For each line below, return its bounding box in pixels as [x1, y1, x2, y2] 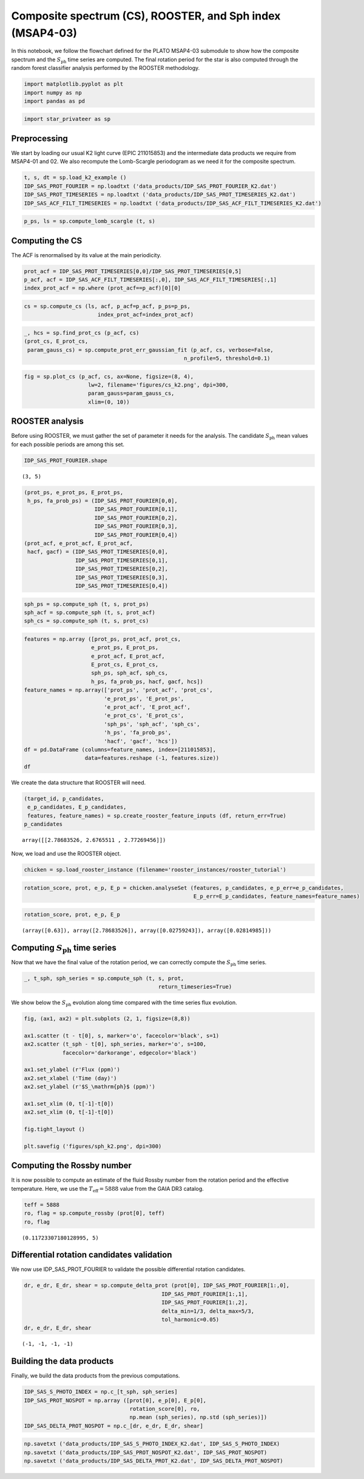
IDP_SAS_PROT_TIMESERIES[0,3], [75, 574, 168, 581]
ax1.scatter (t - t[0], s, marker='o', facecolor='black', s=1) [24, 1032, 220, 1039]
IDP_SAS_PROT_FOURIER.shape [24, 457, 107, 464]
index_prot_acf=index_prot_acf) [97, 311, 194, 319]
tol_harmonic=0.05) [161, 1316, 220, 1323]
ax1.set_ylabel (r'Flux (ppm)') [24, 1066, 121, 1073]
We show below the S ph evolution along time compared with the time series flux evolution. [11, 999, 237, 1007]
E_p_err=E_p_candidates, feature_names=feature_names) [193, 893, 360, 900]
